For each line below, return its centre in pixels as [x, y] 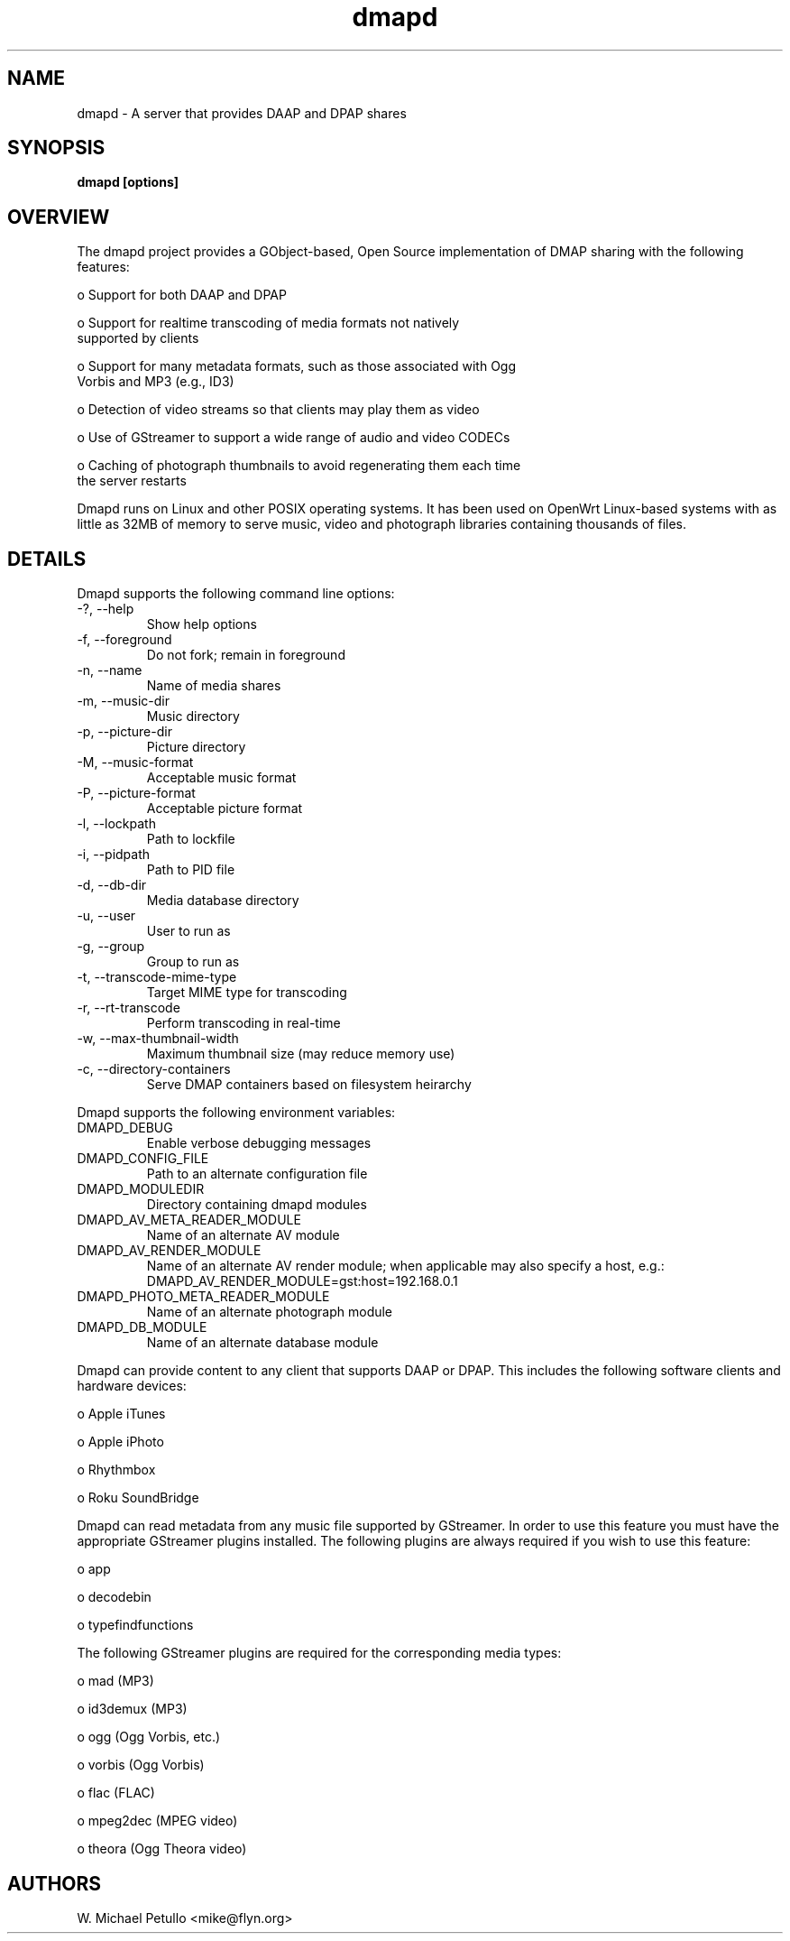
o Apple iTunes [121, 1414]
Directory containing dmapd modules [257, 1205]
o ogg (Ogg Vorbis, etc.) [149, 1737]
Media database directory [223, 901]
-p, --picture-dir [124, 732]
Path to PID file [191, 870]
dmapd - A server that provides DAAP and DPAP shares [242, 113]
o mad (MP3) [115, 1681]
